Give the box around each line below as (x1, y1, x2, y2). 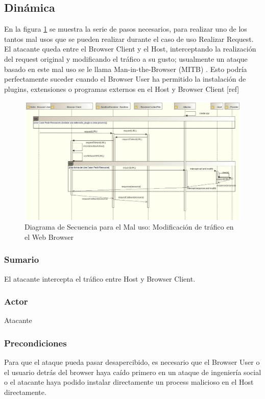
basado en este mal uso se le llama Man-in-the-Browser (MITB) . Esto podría (4, 63, 247, 74)
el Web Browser (25, 231, 74, 242)
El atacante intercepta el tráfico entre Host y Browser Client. (4, 273, 196, 284)
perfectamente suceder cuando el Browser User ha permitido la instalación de (4, 73, 246, 84)
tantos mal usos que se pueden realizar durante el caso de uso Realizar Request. (4, 33, 254, 44)
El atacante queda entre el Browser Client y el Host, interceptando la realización (4, 43, 256, 54)
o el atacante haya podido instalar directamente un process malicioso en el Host (4, 377, 254, 387)
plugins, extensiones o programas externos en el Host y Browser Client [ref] (4, 83, 239, 94)
